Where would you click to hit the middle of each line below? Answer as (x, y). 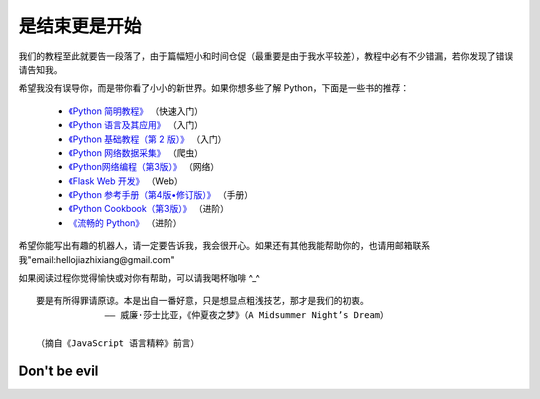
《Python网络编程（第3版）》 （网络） (144, 167)
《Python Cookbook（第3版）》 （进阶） (149, 209)
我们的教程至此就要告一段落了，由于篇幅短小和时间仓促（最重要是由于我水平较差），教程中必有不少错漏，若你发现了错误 (266, 56)
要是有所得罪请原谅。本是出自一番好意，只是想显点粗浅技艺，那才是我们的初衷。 (202, 301)
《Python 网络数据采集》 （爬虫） (136, 152)
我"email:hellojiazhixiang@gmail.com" (96, 259)
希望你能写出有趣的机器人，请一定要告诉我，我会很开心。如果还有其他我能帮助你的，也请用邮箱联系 (224, 246)
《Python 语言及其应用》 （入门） (136, 125)
